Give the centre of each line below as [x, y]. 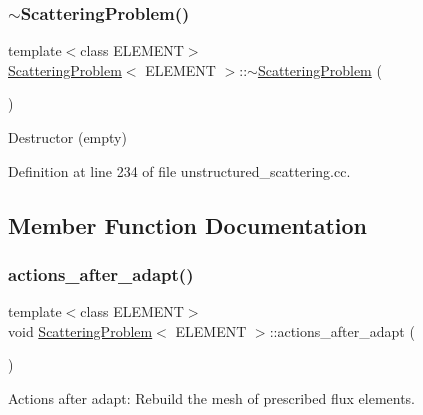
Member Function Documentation [188, 224]
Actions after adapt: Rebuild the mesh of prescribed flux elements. [212, 397]
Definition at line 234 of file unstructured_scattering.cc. [179, 170]
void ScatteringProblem [80, 330]
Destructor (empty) [67, 137]
